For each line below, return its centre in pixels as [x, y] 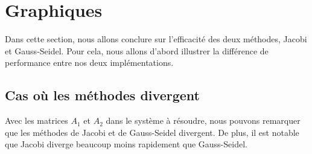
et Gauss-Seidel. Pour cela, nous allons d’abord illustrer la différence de [137, 50]
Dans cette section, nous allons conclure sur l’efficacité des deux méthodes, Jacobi [156, 39]
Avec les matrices [37, 120]
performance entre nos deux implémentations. [89, 63]
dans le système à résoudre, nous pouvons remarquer [203, 120]
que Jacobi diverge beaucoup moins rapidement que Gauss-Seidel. [126, 144]
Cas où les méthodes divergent [102, 95]
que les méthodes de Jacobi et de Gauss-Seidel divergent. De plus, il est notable [152, 132]
